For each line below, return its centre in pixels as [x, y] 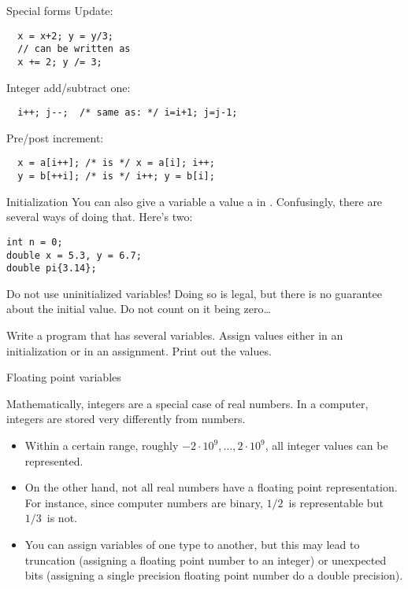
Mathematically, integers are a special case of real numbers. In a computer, [187, 403]
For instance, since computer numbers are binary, [144, 502]
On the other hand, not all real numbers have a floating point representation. [211, 487]
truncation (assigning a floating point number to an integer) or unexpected [206, 560]
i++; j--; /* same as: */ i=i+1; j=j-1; [128, 113]
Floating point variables [64, 377]
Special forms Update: [60, 10]
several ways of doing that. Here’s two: [100, 217]
